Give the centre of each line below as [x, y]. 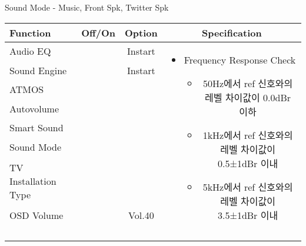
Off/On [99, 32]
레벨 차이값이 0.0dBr [248, 97]
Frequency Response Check [240, 59]
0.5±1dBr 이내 [248, 163]
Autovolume [34, 108]
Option [141, 32]
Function [30, 32]
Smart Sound [36, 128]
